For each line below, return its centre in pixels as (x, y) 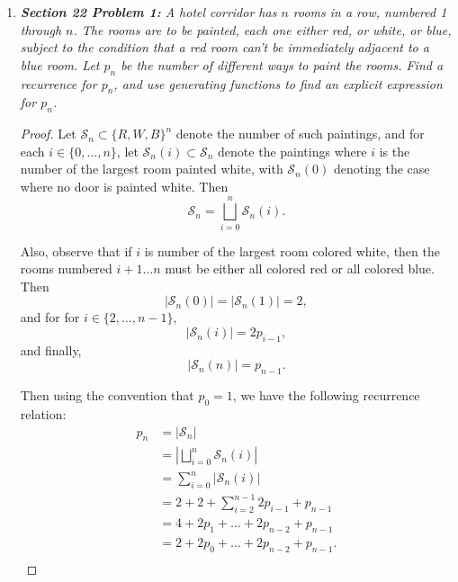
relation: (43, 414)
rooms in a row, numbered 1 (370, 12)
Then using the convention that (107, 395)
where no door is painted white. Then (124, 186)
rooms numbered (66, 269)
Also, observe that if (76, 251)
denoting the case (382, 169)
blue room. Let (60, 64)
